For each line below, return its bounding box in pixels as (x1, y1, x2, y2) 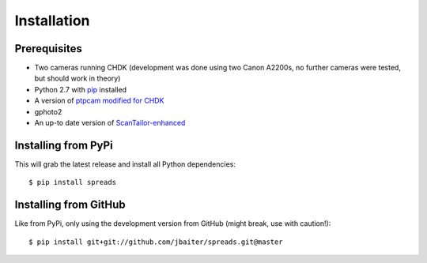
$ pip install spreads (28, 178, 117, 187)
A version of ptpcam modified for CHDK (34, 96, 164, 106)
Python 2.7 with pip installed (34, 85, 127, 94)
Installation (14, 12, 90, 29)
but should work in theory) (34, 73, 121, 83)
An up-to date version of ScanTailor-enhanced (34, 118, 186, 128)
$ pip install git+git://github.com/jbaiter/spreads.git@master (28, 237, 284, 246)
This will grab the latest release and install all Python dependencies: (14, 159, 236, 169)
